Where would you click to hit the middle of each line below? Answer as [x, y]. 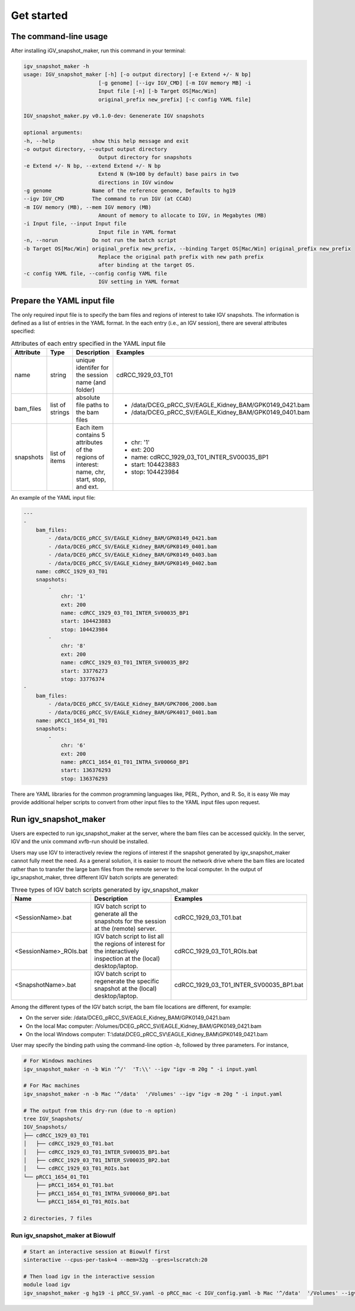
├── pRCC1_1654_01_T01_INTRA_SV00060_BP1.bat [103, 1193]
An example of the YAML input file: [53, 498]
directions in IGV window [136, 182]
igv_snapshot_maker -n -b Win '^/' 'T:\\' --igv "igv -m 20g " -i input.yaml [140, 1069]
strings [60, 413]
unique [86, 360]
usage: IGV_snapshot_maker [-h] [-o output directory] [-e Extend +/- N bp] [137, 75]
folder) [85, 390]
